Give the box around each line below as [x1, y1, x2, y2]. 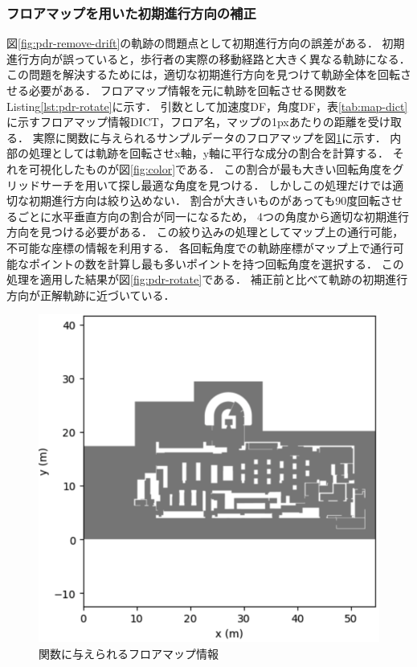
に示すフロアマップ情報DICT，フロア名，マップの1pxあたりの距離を [6, 113, 368, 130]
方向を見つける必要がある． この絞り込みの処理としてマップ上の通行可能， [6, 223, 404, 240]
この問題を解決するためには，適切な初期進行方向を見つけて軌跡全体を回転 [6, 66, 400, 83]
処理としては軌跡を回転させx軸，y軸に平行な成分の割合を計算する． [28, 145, 390, 162]
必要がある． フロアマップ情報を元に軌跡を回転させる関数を [28, 82, 348, 98]
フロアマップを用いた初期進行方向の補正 [6, 2, 256, 23]
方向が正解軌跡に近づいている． [6, 286, 175, 303]
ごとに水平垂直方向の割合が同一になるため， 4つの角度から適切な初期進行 [17, 207, 409, 224]
